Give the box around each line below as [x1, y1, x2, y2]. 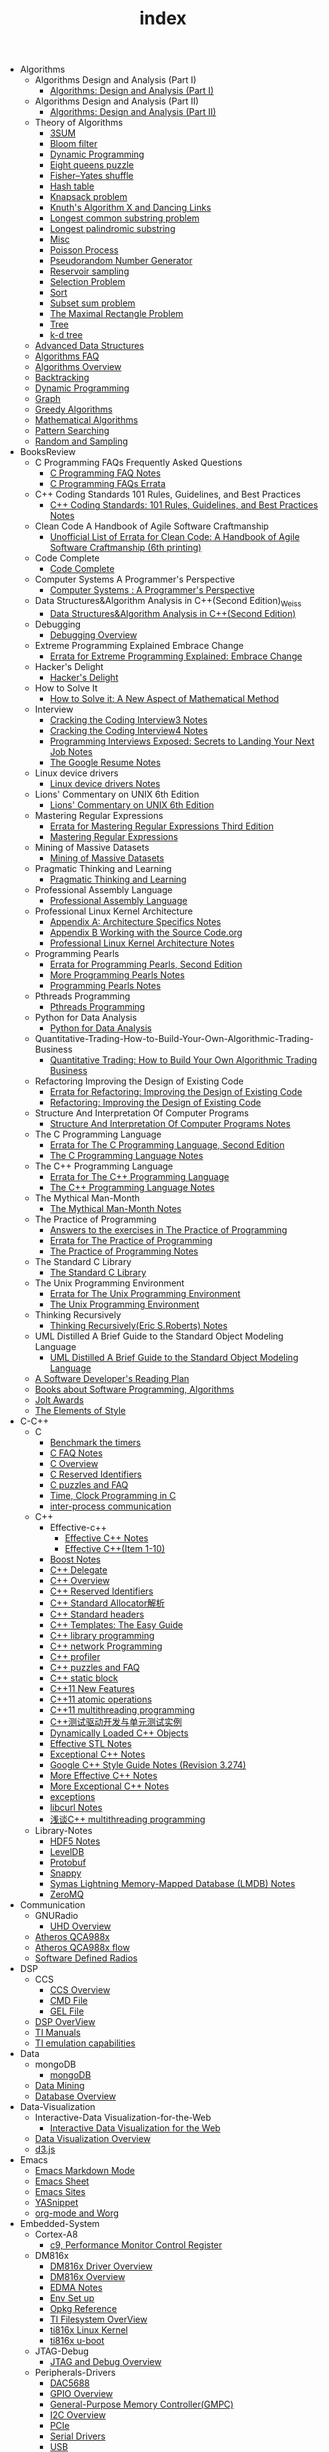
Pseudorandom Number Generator [49, 255, 193, 267]
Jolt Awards [34, 1393, 85, 1406]
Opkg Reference [49, 2302, 118, 2314]
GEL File [49, 2005, 85, 2017]
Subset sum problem [49, 297, 136, 309]
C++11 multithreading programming [49, 1703, 195, 1716]
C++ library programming [49, 1629, 155, 1641]
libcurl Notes [49, 1801, 103, 1813]
